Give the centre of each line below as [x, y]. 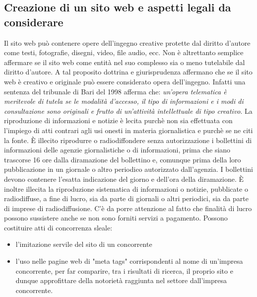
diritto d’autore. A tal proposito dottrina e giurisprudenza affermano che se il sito [128, 72]
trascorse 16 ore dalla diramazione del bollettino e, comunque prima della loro [123, 159]
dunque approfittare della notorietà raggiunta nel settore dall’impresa [121, 280]
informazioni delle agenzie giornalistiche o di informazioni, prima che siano [117, 150]
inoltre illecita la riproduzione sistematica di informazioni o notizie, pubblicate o [126, 188]
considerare [34, 22]
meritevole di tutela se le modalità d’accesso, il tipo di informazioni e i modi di [124, 101]
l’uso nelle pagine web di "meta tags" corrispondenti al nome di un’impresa [129, 261]
